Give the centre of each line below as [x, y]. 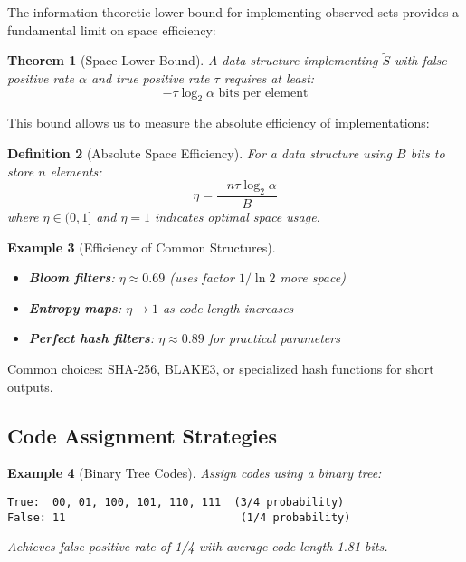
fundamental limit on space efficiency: [112, 29]
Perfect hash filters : [91, 338]
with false [421, 60]
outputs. [30, 386]
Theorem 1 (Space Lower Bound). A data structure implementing [193, 60]
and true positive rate [150, 78]
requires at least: [269, 78]
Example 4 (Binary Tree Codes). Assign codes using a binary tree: [195, 473]
